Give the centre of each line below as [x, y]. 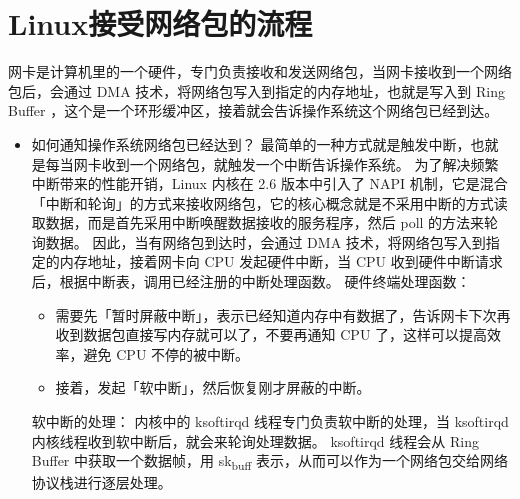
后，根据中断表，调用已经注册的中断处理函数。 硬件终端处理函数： [251, 281]
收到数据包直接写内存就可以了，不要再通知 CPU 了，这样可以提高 [271, 334]
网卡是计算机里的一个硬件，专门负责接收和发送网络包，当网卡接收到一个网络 [260, 71]
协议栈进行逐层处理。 [101, 482]
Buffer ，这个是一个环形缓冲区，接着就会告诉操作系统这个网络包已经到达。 [253, 110]
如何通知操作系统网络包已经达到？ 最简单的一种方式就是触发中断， [251, 143]
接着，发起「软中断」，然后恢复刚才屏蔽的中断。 [213, 387]
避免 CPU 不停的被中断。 [166, 353]
